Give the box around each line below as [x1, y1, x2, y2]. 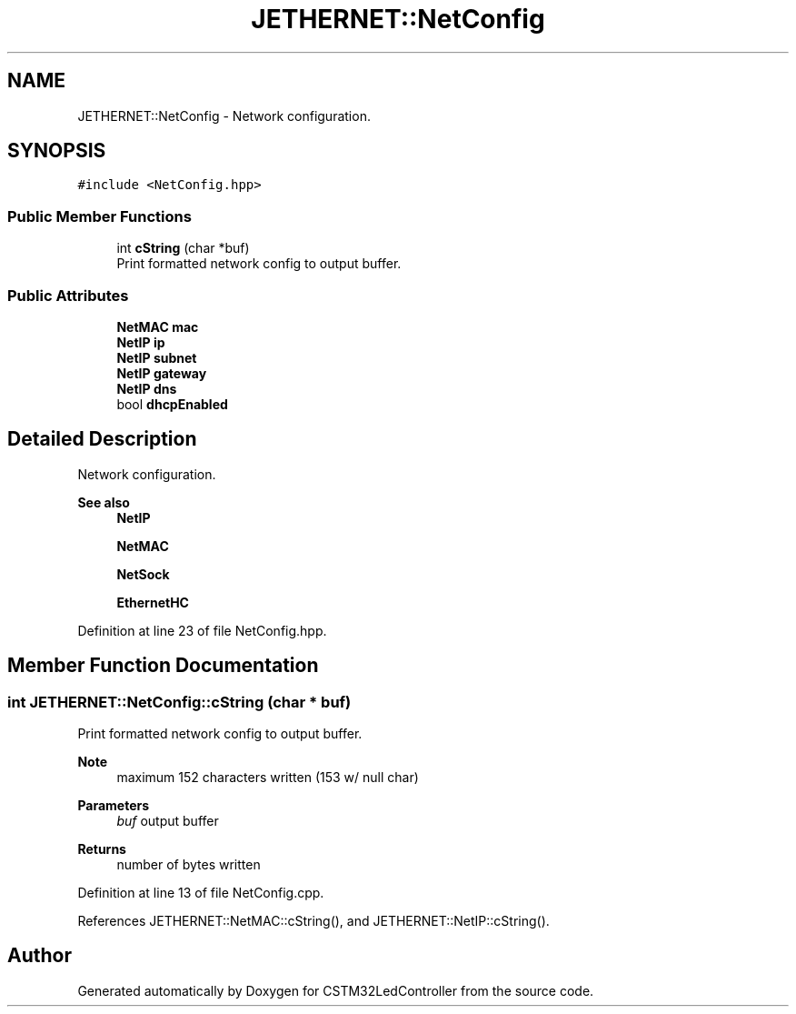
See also [77, 494, 130, 510]
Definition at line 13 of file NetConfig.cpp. [77, 885, 324, 900]
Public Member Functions [7, 206, 192, 226]
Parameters [77, 798, 150, 813]
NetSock [116, 566, 170, 582]
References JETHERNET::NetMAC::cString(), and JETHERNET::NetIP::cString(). [77, 913, 550, 929]
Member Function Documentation [7, 654, 319, 678]
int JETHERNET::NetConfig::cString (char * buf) [7, 692, 352, 711]
